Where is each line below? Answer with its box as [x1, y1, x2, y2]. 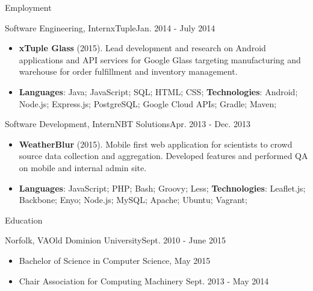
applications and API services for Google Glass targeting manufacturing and [19, 53, 301, 66]
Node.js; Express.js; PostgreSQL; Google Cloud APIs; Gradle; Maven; [19, 97, 277, 110]
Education [5, 213, 43, 226]
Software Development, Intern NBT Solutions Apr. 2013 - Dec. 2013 [5, 117, 250, 130]
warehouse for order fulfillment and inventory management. [19, 65, 238, 78]
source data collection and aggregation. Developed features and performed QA [19, 149, 308, 162]
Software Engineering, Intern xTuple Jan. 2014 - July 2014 [5, 21, 215, 34]
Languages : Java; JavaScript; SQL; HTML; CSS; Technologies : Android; [19, 85, 298, 98]
